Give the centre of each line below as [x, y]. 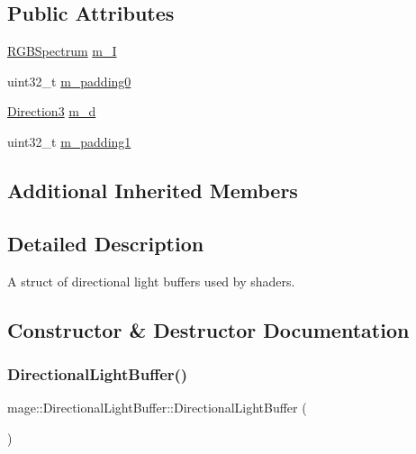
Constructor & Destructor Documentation [208, 329]
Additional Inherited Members [153, 190]
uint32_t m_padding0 [69, 81]
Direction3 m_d [52, 111]
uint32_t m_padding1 [69, 141]
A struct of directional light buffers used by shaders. [151, 281]
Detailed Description [106, 243]
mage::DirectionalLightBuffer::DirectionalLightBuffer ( [157, 408]
